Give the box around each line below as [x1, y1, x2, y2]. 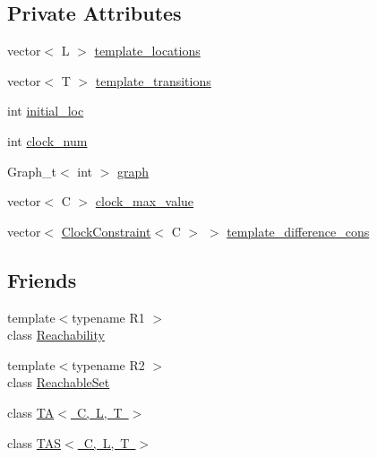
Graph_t [7, 161, 56, 180]
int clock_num [7, 131, 88, 150]
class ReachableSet [7, 373, 110, 392]
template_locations [94, 41, 201, 60]
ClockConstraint [61, 221, 151, 240]
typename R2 [72, 355, 145, 374]
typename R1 [72, 307, 145, 326]
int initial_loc [7, 101, 84, 120]
